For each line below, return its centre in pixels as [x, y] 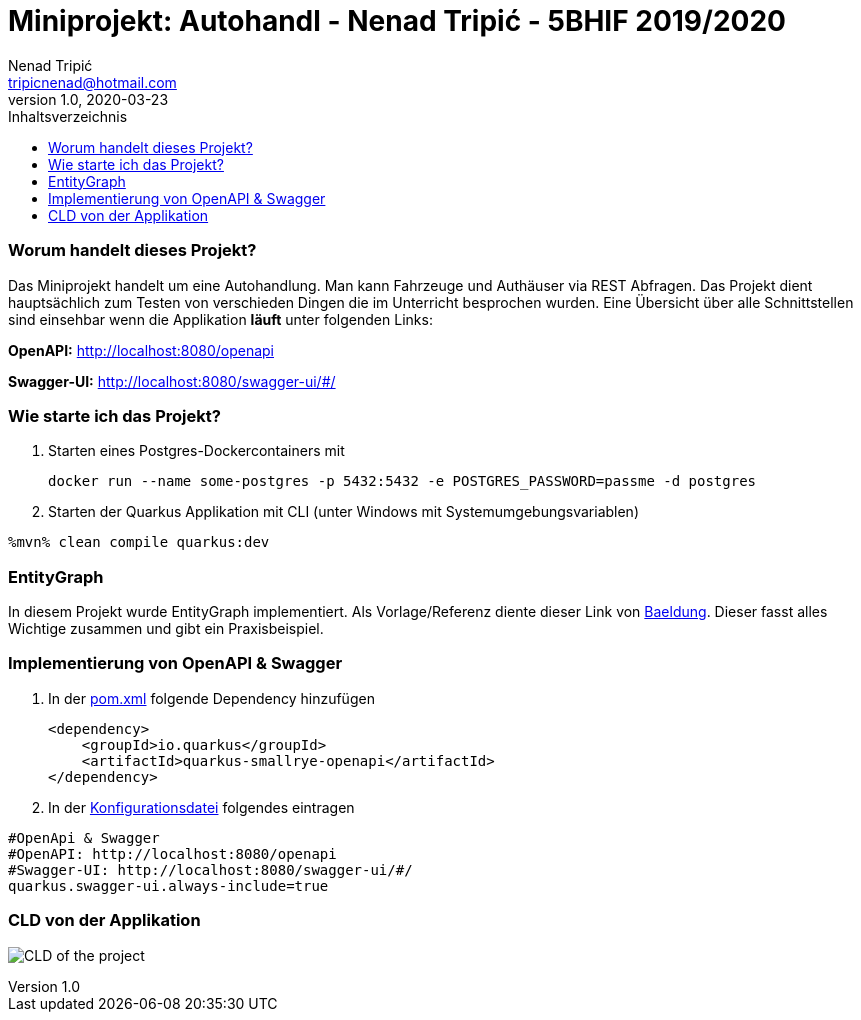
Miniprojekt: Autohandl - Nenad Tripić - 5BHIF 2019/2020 [397, 21]
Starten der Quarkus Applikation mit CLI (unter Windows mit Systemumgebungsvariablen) [343, 512]
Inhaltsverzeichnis [68, 116]
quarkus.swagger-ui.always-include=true [168, 885]
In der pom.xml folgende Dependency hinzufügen [211, 698]
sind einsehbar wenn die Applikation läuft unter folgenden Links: [220, 319]
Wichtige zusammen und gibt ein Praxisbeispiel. [166, 628]
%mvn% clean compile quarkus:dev [139, 542]
